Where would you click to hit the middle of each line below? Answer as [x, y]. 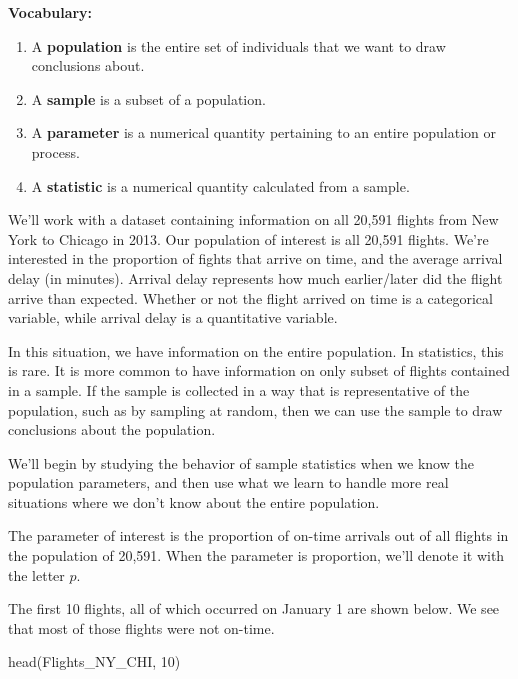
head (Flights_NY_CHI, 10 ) [94, 661]
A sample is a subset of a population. [148, 98]
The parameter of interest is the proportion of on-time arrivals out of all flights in [258, 535]
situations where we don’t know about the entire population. [194, 501]
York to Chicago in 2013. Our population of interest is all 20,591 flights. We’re [248, 238]
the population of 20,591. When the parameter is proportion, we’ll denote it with [256, 555]
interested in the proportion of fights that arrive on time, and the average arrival [255, 258]
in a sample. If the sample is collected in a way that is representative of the [239, 389]
